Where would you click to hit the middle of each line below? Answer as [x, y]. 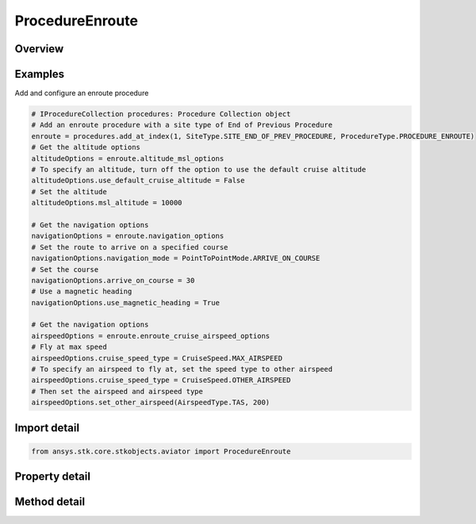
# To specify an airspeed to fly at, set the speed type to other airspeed [182, 369]
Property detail [53, 477]
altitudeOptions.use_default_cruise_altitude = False [138, 181]
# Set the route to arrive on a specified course [130, 247]
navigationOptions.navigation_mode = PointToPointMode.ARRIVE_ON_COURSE [176, 258]
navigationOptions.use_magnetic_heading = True [125, 302]
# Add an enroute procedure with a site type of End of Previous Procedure [182, 125]
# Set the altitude [69, 191]
